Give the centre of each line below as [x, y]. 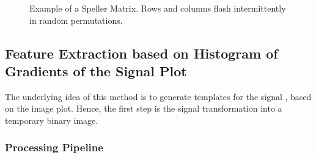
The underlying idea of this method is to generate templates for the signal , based [158, 96]
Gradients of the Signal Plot [96, 70]
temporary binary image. [52, 120]
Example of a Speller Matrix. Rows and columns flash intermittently [158, 8]
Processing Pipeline [54, 147]
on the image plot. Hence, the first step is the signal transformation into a [144, 108]
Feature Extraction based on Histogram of [141, 53]
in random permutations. [76, 20]
